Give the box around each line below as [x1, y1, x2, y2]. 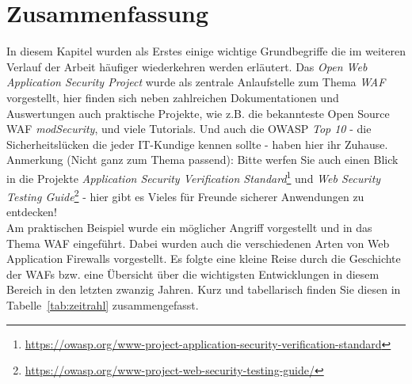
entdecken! [6, 203, 57, 220]
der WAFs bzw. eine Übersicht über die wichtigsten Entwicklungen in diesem [6, 265, 380, 282]
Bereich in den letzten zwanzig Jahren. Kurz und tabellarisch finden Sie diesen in [6, 281, 401, 298]
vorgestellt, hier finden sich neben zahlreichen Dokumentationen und [6, 89, 339, 105]
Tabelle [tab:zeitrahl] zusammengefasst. [6, 296, 199, 313]
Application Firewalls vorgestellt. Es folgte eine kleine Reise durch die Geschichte [6, 250, 401, 267]
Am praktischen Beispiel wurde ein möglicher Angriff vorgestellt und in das [6, 219, 372, 235]
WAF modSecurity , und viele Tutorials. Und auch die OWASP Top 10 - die [6, 120, 372, 137]
